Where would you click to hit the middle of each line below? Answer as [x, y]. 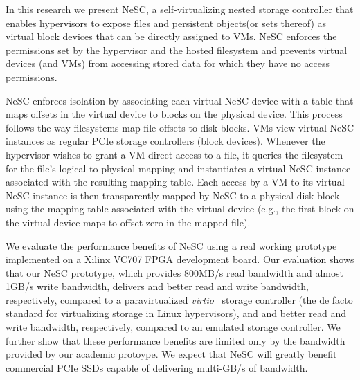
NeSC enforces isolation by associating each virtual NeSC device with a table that [180, 100]
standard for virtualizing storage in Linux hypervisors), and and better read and [176, 313]
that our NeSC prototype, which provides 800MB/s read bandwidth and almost [174, 272]
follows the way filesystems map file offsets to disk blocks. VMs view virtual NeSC [180, 127]
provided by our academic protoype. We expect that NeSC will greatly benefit [171, 354]
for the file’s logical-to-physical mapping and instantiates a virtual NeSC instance [178, 168]
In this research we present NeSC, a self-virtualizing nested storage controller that [180, 9]
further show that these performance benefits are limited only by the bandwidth [175, 340]
